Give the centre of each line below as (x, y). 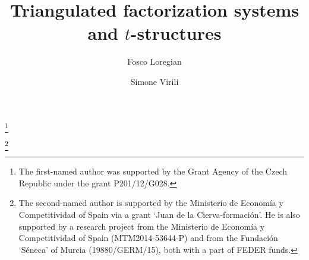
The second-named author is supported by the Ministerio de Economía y (151, 203)
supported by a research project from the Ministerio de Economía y (142, 226)
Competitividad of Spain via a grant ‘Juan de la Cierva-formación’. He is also (159, 214)
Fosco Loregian (154, 61)
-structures (176, 33)
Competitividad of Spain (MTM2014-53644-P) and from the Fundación (148, 238)
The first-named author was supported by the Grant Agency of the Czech (153, 171)
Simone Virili (154, 81)
